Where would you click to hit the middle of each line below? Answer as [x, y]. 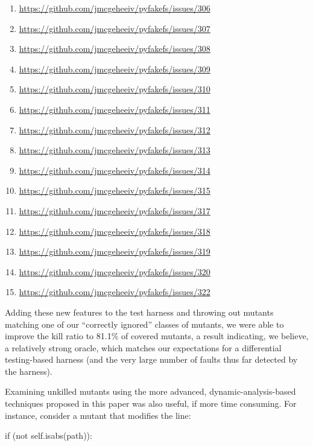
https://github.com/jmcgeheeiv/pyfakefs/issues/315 [115, 190]
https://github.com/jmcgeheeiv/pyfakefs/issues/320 [115, 271]
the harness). [29, 371]
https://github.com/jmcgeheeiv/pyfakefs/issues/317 [115, 210]
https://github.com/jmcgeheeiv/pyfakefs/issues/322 [115, 292]
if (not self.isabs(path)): [49, 435]
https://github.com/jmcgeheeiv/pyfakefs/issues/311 [115, 109]
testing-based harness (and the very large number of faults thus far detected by [151, 359]
